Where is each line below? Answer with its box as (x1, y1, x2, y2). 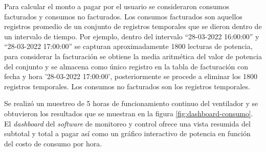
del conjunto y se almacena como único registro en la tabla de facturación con (4, 61, 249, 71)
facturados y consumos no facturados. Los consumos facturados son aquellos (4, 11, 242, 21)
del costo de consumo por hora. (4, 138, 102, 148)
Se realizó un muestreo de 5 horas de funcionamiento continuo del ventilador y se (4, 98, 258, 109)
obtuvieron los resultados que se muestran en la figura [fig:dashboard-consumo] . (4, 108, 253, 118)
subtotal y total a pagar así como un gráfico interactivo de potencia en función (4, 128, 251, 139)
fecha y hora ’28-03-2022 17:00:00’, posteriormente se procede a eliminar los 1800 (4, 71, 258, 82)
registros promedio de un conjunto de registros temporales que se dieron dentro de (4, 21, 262, 32)
